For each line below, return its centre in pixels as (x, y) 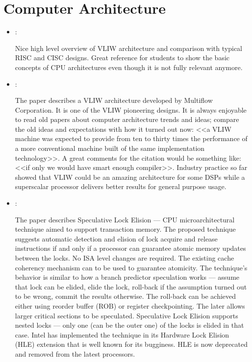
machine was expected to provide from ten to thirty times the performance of (131, 138)
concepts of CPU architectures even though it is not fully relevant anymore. (129, 67)
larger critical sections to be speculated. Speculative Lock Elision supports (126, 315)
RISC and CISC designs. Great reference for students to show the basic (122, 58)
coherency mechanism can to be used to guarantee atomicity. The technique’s (131, 267)
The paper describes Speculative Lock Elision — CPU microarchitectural (125, 219)
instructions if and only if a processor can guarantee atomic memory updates (130, 248)
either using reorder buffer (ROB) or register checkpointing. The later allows (130, 305)
